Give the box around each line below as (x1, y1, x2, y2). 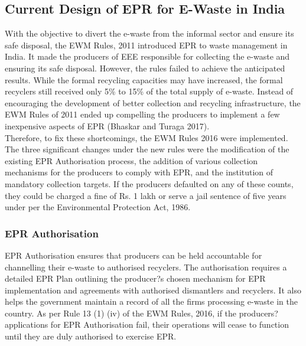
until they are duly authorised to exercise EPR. (5, 330, 177, 342)
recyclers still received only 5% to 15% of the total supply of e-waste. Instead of (5, 85, 294, 97)
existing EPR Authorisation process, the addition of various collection (5, 154, 258, 167)
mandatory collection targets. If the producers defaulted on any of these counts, (5, 177, 294, 190)
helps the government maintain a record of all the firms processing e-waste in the (5, 295, 298, 308)
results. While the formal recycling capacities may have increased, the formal (5, 73, 283, 86)
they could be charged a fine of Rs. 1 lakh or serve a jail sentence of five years (5, 189, 287, 201)
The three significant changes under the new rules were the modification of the (5, 143, 289, 155)
